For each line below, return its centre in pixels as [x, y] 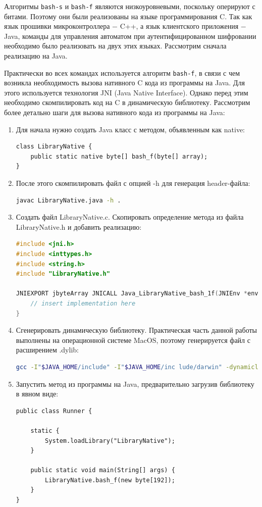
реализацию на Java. [36, 56]
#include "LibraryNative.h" [63, 274]
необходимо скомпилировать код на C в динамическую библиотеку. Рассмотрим [127, 102]
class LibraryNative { [54, 147]
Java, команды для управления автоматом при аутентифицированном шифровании [130, 36]
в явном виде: [37, 394]
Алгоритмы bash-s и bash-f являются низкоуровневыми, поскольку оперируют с [130, 6]
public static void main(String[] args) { [103, 470]
